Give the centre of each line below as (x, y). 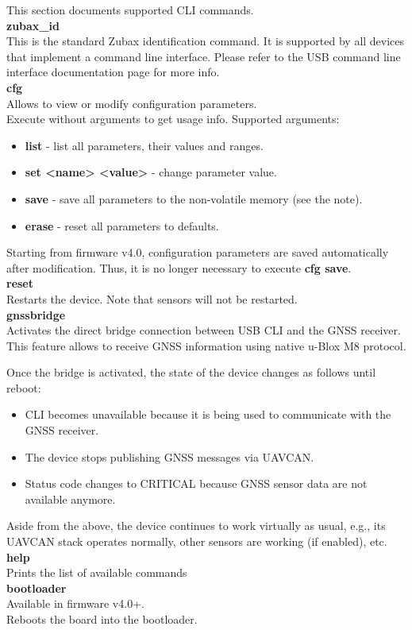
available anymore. (70, 499)
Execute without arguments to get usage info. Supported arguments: (173, 119)
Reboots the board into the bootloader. (102, 619)
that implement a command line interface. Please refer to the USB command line (204, 56)
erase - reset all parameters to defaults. (122, 225)
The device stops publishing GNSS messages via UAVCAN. (169, 456)
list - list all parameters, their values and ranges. (144, 145)
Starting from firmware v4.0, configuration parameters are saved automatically (198, 252)
